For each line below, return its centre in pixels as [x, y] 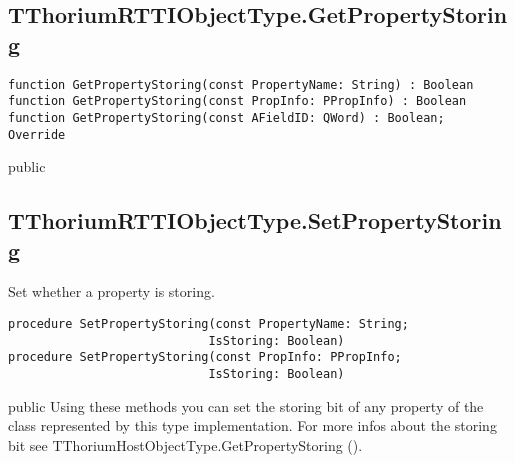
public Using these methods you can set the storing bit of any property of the [246, 405]
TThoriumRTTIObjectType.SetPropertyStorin [255, 220]
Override [37, 134]
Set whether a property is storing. [111, 291]
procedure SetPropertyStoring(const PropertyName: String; [208, 324]
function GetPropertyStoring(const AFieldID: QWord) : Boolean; [226, 117]
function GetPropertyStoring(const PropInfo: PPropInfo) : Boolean [237, 101]
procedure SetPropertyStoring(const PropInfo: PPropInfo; [205, 357]
